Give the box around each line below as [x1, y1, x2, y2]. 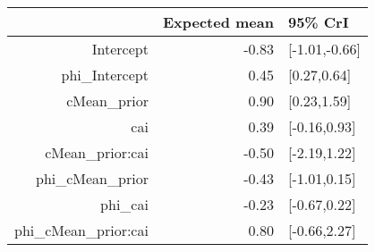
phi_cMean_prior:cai [14, 220, 149, 240]
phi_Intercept [61, 64, 149, 85]
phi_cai [100, 194, 149, 214]
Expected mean [162, 12, 274, 32]
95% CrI [287, 12, 349, 32]
